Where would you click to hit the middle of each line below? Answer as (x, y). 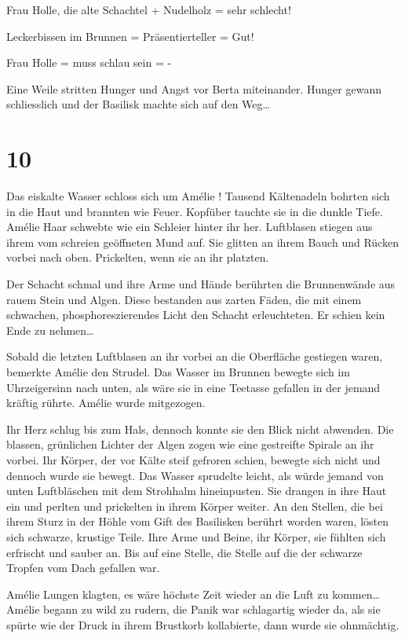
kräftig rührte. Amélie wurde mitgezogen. (106, 403)
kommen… (356, 594)
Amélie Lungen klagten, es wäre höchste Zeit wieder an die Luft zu (168, 594)
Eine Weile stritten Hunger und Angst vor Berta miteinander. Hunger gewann (194, 88)
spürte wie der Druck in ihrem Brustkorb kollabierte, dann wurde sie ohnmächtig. (203, 624)
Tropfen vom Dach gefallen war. (83, 568)
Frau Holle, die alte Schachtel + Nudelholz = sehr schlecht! (149, 9)
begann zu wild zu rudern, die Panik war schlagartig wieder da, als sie (212, 609)
